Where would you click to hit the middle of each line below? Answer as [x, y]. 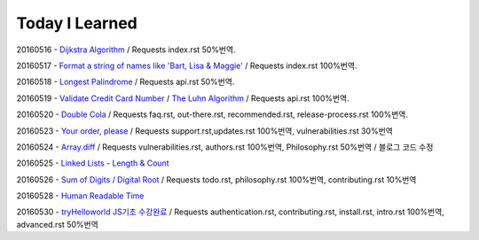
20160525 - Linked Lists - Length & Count [93, 163]
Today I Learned [77, 23]
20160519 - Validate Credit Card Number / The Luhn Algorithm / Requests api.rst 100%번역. [183, 98]
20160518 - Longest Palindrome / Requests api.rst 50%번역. [126, 82]
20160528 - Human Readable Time [80, 196]
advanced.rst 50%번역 [58, 224]
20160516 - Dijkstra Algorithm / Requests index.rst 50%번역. [126, 50]
